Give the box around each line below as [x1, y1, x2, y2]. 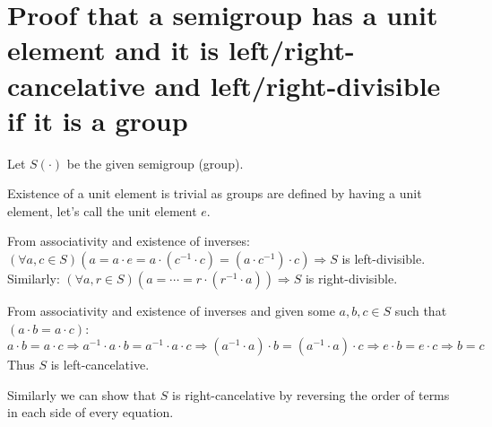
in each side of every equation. [7, 403, 174, 422]
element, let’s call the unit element [7, 201, 197, 220]
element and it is [7, 31, 220, 68]
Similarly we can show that [7, 385, 157, 404]
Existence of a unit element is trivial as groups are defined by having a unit [7, 184, 422, 203]
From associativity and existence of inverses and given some [7, 301, 335, 320]
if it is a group [7, 101, 188, 138]
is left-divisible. [341, 249, 426, 268]
